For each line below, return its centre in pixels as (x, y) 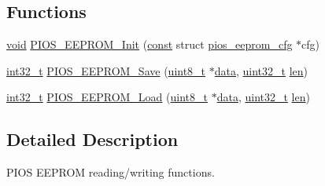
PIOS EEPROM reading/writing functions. (111, 172)
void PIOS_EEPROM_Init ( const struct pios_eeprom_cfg (150, 44)
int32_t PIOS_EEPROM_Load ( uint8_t (107, 97)
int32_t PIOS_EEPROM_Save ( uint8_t (106, 70)
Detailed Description (92, 139)
